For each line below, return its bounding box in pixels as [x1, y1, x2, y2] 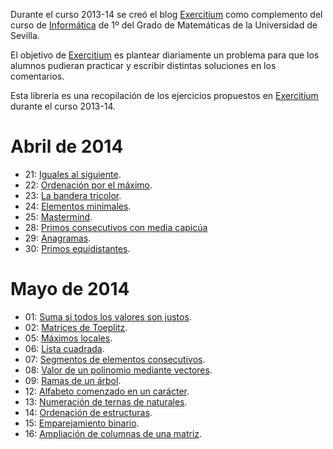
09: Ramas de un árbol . [24, 374, 122, 386]
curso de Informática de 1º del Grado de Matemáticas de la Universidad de [10, 19, 318, 31]
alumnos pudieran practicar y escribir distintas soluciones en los [10, 60, 277, 71]
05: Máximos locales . [24, 332, 113, 344]
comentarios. [10, 70, 65, 82]
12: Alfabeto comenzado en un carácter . [24, 385, 190, 397]
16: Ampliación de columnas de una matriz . [24, 427, 203, 439]
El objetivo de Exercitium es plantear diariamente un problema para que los [10, 49, 320, 61]
